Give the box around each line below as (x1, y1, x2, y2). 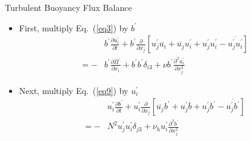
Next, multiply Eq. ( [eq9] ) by (19, 84, 129, 96)
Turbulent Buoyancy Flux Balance (5, 1, 132, 13)
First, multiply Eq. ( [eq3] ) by (19, 21, 129, 34)
